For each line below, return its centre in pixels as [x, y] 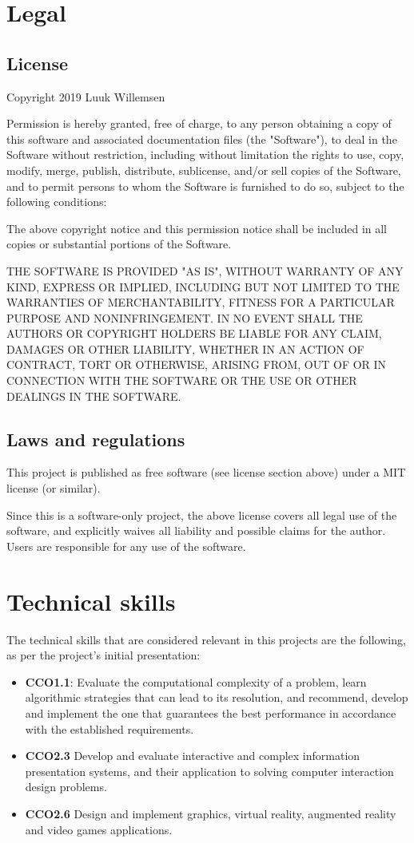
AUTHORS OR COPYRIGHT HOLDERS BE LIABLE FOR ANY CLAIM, [194, 333]
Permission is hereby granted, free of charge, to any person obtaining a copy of [199, 123]
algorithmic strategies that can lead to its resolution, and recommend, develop [217, 697]
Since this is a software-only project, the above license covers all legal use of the [202, 515]
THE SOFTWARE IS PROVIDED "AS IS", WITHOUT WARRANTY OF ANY [205, 270]
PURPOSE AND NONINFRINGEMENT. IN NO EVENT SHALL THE [185, 317]
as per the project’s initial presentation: [103, 655]
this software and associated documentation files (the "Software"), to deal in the [202, 139]
